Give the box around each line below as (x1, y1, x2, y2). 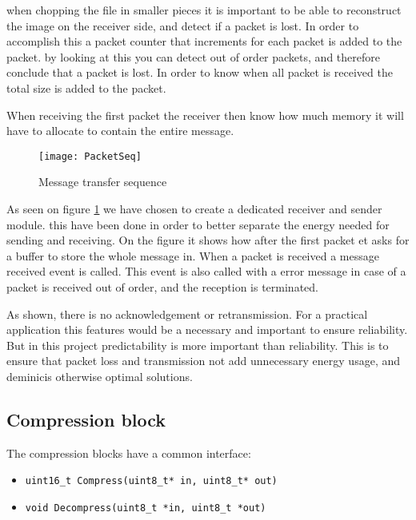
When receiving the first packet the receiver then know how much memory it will (6, 106, 404, 123)
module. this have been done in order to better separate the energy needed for (6, 216, 390, 232)
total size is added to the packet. (6, 79, 166, 96)
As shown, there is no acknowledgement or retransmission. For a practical (6, 305, 368, 322)
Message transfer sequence (38, 173, 167, 190)
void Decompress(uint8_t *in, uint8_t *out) (25, 502, 266, 514)
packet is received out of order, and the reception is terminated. (6, 278, 318, 295)
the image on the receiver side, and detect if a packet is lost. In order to (6, 17, 359, 34)
